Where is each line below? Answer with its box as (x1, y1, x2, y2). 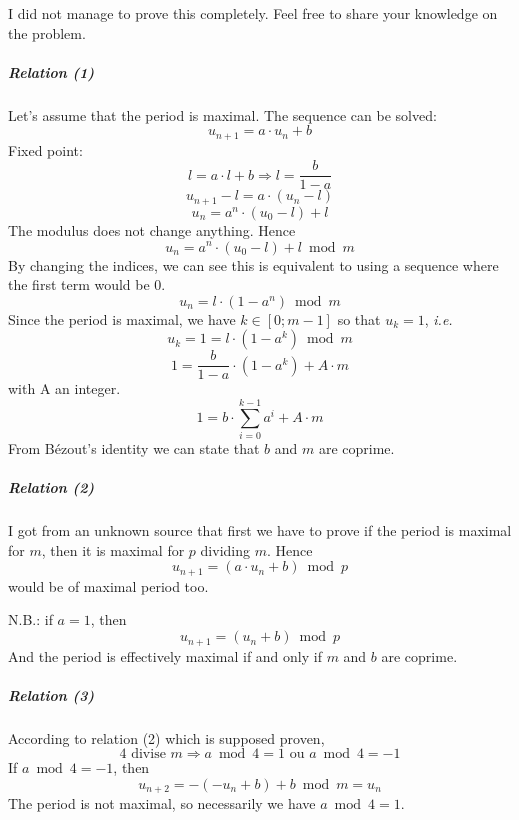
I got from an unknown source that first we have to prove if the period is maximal (8, 520, 512, 541)
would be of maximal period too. (8, 575, 209, 596)
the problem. (8, 22, 86, 43)
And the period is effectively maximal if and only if (8, 645, 322, 666)
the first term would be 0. (8, 274, 166, 295)
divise (131, 747, 166, 762)
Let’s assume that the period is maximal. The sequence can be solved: (8, 104, 437, 125)
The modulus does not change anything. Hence (8, 219, 296, 240)
